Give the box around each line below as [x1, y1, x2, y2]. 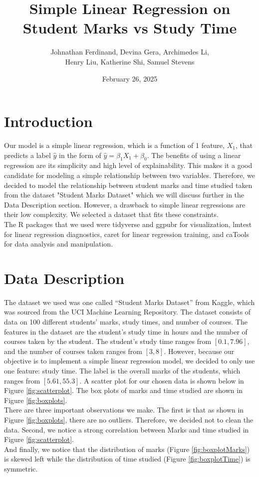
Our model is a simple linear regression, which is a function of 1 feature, [4, 140, 225, 150]
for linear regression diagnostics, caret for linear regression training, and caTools [4, 228, 249, 239]
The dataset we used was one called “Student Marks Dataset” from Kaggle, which [4, 296, 255, 307]
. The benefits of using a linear [147, 149, 241, 160]
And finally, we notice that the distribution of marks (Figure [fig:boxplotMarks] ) [4, 443, 250, 454]
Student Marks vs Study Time [22, 17, 237, 38]
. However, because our [164, 345, 235, 356]
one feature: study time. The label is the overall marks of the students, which [4, 365, 241, 376]
